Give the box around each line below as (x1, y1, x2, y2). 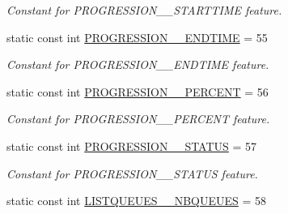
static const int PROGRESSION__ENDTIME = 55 (6, 28, 268, 45)
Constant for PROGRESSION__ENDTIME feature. (6, 56, 269, 73)
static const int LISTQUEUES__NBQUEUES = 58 (6, 192, 267, 209)
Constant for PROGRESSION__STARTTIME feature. (6, 2, 282, 18)
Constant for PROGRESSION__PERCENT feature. (6, 110, 270, 127)
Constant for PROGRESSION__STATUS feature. (6, 165, 258, 182)
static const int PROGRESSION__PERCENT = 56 (6, 83, 269, 100)
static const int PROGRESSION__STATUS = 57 (6, 137, 257, 154)
